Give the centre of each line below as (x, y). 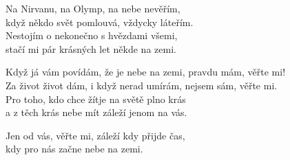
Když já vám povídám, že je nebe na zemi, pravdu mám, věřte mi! (146, 72)
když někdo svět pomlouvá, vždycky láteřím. (100, 22)
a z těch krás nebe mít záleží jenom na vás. (96, 112)
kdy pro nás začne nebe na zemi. (74, 149)
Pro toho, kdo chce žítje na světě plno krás (96, 99)
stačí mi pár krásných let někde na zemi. (91, 48)
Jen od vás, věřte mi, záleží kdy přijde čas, (95, 135)
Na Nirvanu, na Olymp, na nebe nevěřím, (93, 8)
